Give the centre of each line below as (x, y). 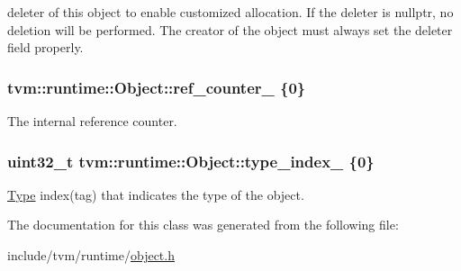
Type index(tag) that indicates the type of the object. (156, 194)
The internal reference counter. (92, 121)
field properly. (45, 47)
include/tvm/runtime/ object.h (91, 255)
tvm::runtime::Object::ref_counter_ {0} (157, 87)
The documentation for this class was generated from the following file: (203, 225)
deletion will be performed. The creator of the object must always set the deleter (230, 29)
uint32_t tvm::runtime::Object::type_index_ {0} (191, 161)
